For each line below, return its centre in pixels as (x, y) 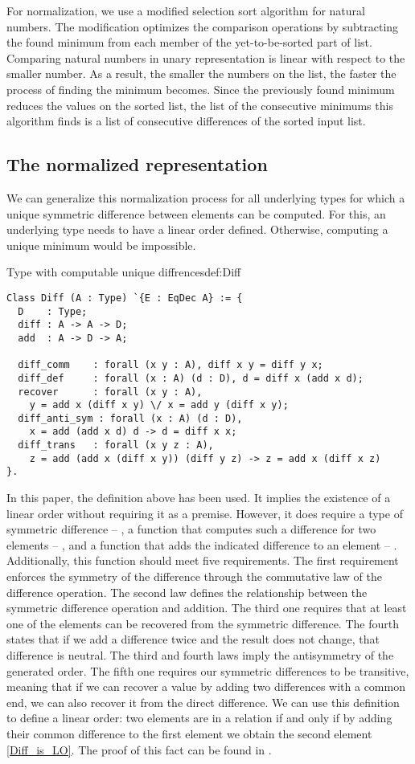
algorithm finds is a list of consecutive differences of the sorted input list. (186, 121)
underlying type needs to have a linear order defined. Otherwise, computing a (197, 229)
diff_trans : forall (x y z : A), (116, 445)
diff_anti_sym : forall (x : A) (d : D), (130, 418)
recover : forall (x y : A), (110, 392)
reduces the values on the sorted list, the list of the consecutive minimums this (200, 105)
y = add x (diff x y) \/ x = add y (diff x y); (159, 405)
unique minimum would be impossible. (101, 245)
